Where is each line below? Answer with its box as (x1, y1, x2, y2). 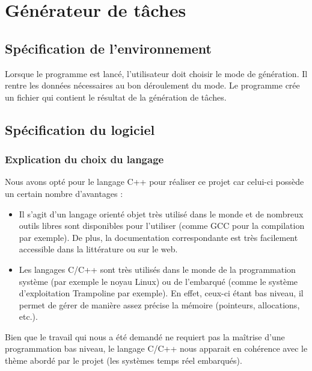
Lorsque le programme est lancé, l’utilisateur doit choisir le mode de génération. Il (5, 67, 308, 79)
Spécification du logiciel (5, 120, 155, 139)
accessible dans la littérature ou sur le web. (19, 243, 178, 255)
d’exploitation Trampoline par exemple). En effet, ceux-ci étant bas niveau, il (19, 287, 304, 299)
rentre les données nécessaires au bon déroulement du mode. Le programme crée (5, 79, 300, 92)
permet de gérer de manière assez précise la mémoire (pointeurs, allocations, (19, 298, 300, 311)
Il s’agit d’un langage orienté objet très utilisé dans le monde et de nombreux (19, 207, 304, 220)
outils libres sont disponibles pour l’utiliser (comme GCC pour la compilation (19, 219, 305, 232)
